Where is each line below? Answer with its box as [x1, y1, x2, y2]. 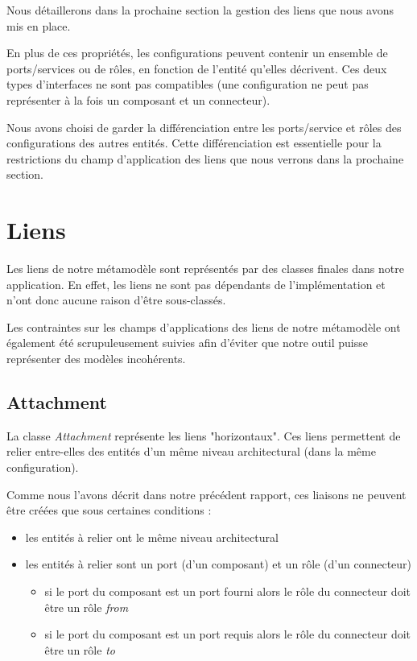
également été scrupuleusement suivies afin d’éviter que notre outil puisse [6, 334, 368, 351]
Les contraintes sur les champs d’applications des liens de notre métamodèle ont [6, 318, 401, 335]
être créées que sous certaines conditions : [6, 502, 212, 518]
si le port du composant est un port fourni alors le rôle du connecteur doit [44, 582, 411, 599]
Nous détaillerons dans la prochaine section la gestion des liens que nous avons [6, 2, 394, 18]
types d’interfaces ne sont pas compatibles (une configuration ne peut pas [6, 76, 369, 93]
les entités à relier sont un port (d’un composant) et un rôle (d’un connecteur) [25, 556, 412, 572]
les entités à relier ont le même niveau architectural [25, 528, 279, 545]
